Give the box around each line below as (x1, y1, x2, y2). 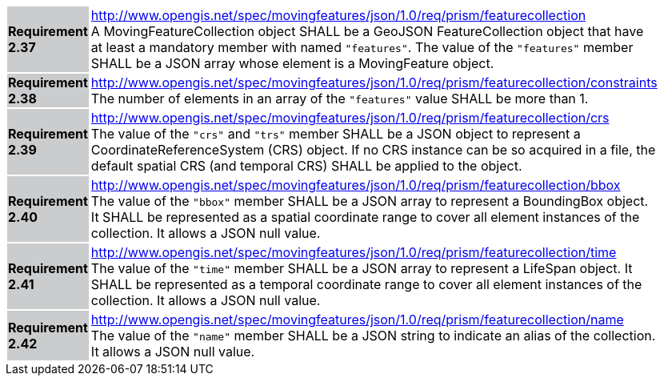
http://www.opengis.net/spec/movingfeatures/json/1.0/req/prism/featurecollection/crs (90, 110, 610, 126)
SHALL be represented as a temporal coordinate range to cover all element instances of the (90, 276, 642, 292)
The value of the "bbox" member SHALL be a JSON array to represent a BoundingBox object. (90, 193, 649, 209)
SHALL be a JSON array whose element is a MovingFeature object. (90, 55, 494, 71)
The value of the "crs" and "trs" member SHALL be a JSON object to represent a (90, 126, 581, 142)
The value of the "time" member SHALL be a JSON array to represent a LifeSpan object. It (90, 260, 633, 276)
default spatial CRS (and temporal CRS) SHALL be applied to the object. (90, 158, 522, 174)
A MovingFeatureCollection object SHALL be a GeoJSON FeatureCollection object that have (90, 23, 644, 39)
